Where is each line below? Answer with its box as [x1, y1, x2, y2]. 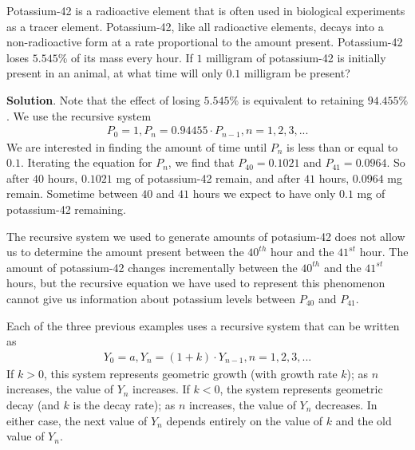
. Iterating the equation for [20, 154, 152, 171]
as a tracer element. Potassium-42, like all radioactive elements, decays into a [6, 18, 384, 34]
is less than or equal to [287, 138, 398, 155]
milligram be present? [244, 65, 350, 81]
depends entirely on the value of [166, 412, 323, 428]
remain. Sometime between [6, 185, 138, 202]
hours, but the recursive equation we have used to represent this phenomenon [6, 274, 385, 291]
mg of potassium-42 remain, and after [116, 169, 301, 186]
